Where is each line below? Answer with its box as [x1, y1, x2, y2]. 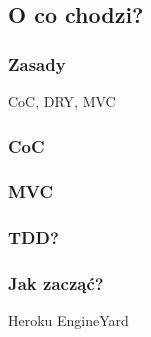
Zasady [8, 51, 66, 76]
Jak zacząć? [8, 271, 104, 296]
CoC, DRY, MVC [8, 91, 116, 111]
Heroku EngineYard [8, 310, 129, 331]
